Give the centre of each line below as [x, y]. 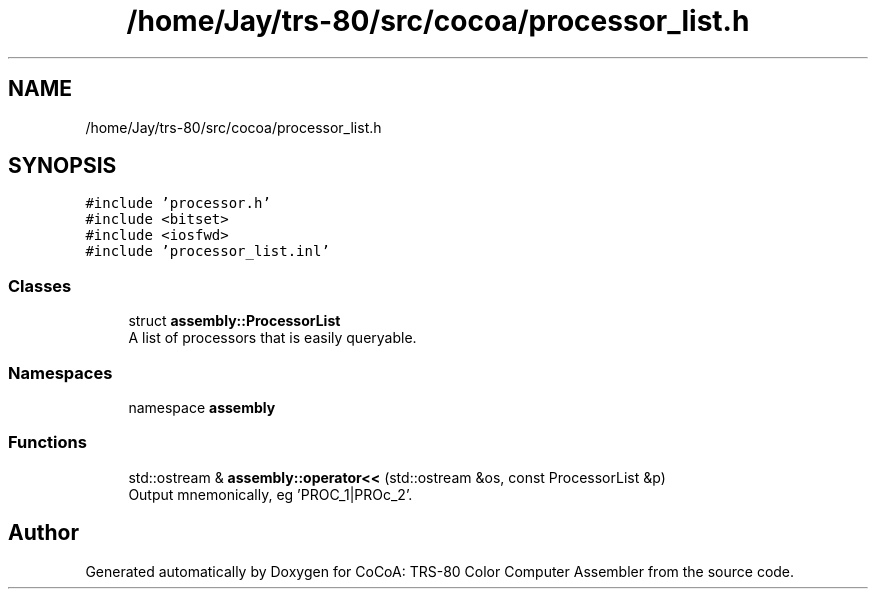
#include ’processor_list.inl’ [207, 251]
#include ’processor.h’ [178, 203]
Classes [40, 285]
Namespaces [60, 372]
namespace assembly [202, 407]
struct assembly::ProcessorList [234, 321]
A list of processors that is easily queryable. [272, 338]
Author [43, 533]
